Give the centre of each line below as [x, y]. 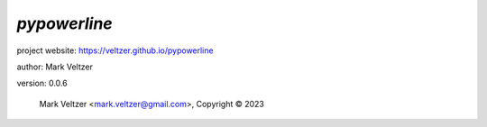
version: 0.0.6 [42, 83]
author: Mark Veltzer [55, 67]
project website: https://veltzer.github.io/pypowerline [115, 50]
